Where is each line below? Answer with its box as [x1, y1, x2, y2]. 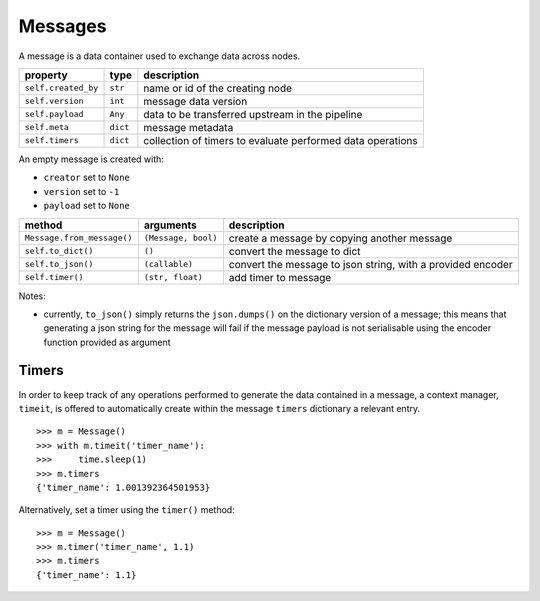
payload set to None [43, 200, 130, 212]
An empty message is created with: [18, 153, 165, 165]
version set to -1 [43, 185, 120, 197]
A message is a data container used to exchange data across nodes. [18, 50, 301, 62]
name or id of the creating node [143, 81, 293, 95]
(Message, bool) [143, 233, 218, 243]
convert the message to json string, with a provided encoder [228, 257, 514, 271]
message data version [143, 94, 248, 108]
